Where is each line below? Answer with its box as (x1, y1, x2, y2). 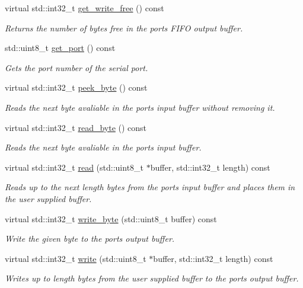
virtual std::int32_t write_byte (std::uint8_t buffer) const (5, 212, 217, 225)
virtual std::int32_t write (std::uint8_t (5, 252, 146, 264)
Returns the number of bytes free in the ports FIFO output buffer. (5, 21, 243, 34)
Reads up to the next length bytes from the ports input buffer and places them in (5, 181, 295, 193)
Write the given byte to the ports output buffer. (5, 232, 175, 245)
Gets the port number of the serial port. (5, 61, 148, 73)
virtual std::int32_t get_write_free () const (5, 2, 164, 14)
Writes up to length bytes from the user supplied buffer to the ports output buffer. (5, 272, 299, 284)
